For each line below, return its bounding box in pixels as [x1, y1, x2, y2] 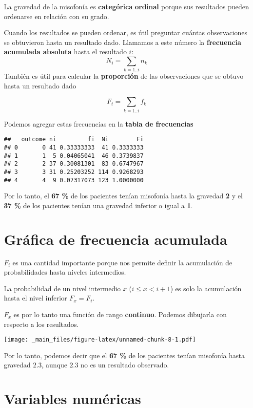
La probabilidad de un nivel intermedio [4, 283, 121, 293]
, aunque [41, 360, 67, 370]
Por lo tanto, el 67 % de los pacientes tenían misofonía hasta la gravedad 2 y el [4, 191, 243, 201]
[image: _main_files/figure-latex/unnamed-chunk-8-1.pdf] [4, 336, 196, 344]
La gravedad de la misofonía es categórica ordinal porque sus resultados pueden [4, 1, 249, 11]
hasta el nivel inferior [4, 293, 67, 303]
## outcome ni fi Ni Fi [4, 136, 144, 143]
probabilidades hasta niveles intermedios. [4, 267, 126, 277]
